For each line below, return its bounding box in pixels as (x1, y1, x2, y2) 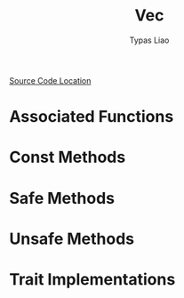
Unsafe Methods (9, 229, 135, 249)
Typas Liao (129, 35, 170, 45)
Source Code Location (9, 75, 92, 85)
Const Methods (9, 148, 126, 167)
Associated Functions (9, 107, 174, 127)
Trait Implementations (9, 269, 176, 289)
